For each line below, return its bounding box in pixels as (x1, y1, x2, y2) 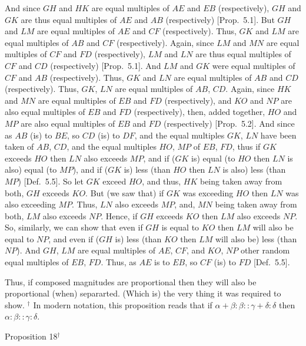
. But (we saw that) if (85, 186, 164, 199)
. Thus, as (101, 256, 137, 268)
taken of (5, 140, 34, 153)
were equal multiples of (212, 59, 295, 71)
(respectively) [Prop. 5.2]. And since (164, 117, 295, 129)
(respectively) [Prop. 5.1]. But (165, 13, 275, 25)
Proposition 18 (5, 330, 58, 342)
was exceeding (182, 186, 234, 199)
